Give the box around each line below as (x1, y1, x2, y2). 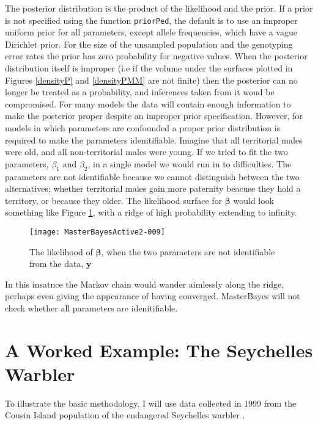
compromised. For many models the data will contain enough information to (5, 97, 291, 110)
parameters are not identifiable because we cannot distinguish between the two (5, 170, 300, 183)
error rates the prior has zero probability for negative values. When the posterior (5, 49, 308, 62)
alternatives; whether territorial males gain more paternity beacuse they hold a (5, 182, 301, 195)
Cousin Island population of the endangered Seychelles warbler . (5, 409, 245, 421)
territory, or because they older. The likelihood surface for (5, 194, 223, 206)
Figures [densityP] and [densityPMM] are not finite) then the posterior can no (5, 73, 298, 86)
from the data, (29, 257, 84, 270)
